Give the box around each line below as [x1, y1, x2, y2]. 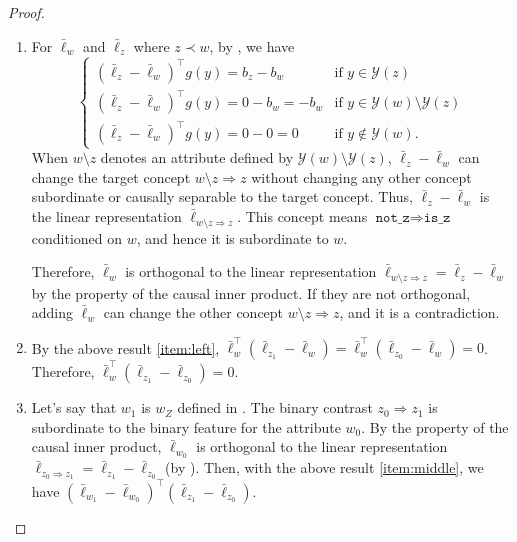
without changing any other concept [251, 166, 472, 187]
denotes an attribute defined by [100, 147, 294, 168]
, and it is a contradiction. [339, 302, 500, 323]
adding [31, 302, 74, 323]
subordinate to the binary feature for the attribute [31, 416, 341, 437]
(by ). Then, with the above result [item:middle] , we [165, 457, 484, 478]
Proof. [8, 2, 45, 22]
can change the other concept [103, 302, 284, 323]
